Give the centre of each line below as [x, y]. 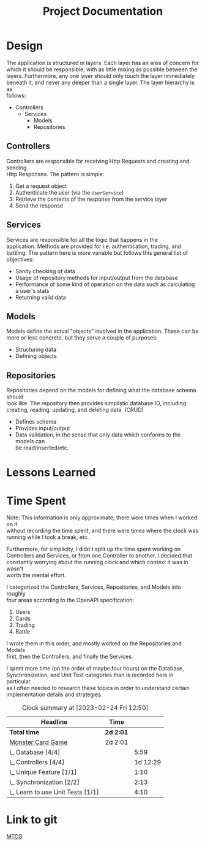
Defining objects [36, 356]
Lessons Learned [51, 472]
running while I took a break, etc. [48, 537]
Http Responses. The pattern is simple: [55, 174]
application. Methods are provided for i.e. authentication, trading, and [94, 246]
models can [30, 441]
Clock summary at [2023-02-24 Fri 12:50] [85, 708]
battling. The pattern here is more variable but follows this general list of [97, 252]
